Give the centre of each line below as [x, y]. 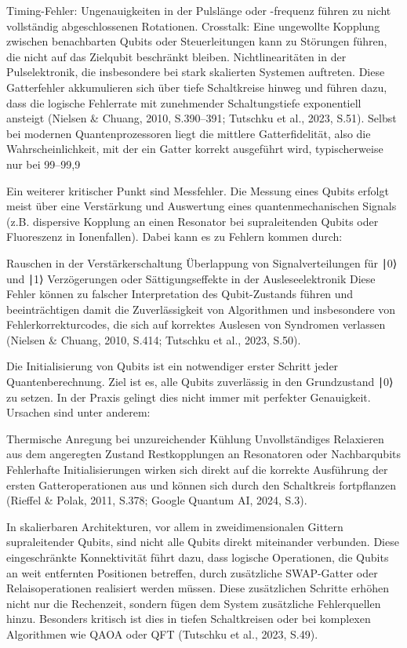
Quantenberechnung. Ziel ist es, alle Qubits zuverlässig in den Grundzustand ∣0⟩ [200, 382]
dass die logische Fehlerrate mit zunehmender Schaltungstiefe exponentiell [184, 102]
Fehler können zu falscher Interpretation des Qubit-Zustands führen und [180, 294]
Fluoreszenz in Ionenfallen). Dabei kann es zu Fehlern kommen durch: [174, 237]
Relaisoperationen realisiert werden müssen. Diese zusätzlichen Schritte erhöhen [198, 588]
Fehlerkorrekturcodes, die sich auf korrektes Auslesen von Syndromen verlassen [196, 324]
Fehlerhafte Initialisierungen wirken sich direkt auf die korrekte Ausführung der [197, 470]
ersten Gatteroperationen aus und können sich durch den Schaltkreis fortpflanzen [201, 484]
